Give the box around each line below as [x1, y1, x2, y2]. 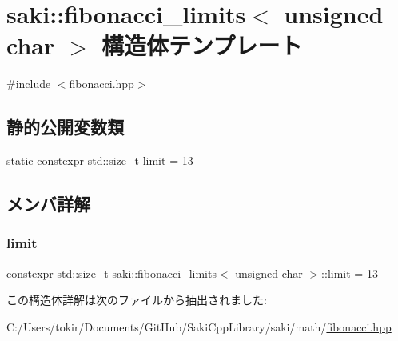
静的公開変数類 [6, 114, 124, 139]
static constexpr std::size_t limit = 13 [6, 152, 193, 169]
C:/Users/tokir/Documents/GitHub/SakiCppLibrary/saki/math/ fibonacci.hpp [6, 318, 392, 335]
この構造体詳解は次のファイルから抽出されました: [6, 291, 267, 308]
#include [6, 75, 51, 92]
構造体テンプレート [101, 29, 303, 62]
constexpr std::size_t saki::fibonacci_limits [6, 264, 217, 281]
